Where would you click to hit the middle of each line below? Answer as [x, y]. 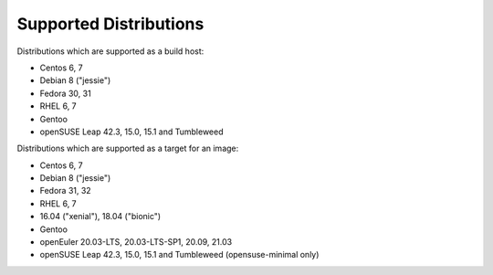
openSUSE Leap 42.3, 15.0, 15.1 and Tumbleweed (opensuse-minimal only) [179, 255]
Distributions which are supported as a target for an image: [128, 148]
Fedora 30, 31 [65, 93]
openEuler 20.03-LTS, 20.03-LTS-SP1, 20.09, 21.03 [136, 242]
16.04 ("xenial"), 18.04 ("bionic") [100, 217]
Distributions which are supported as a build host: [110, 51]
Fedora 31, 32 [65, 191]
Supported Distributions [110, 24]
